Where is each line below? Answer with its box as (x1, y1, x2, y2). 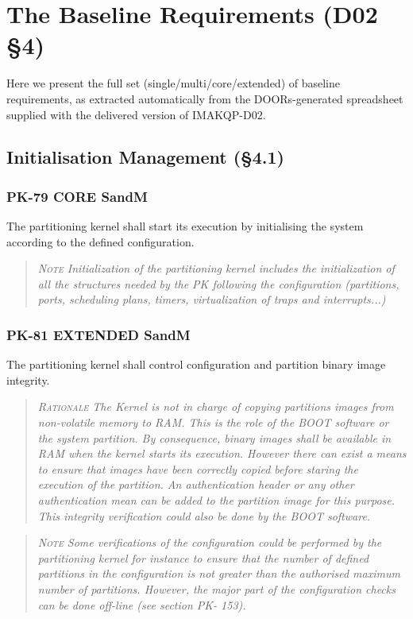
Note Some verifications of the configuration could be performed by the (37, 534, 382, 551)
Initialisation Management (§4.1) (6, 145, 284, 169)
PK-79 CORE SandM (6, 186, 148, 206)
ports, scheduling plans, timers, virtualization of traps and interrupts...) (37, 291, 386, 308)
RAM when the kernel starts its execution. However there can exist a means (37, 445, 407, 462)
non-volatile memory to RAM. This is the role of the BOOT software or (37, 414, 389, 431)
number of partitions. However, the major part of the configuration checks (37, 581, 396, 597)
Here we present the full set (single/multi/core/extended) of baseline (6, 75, 340, 91)
